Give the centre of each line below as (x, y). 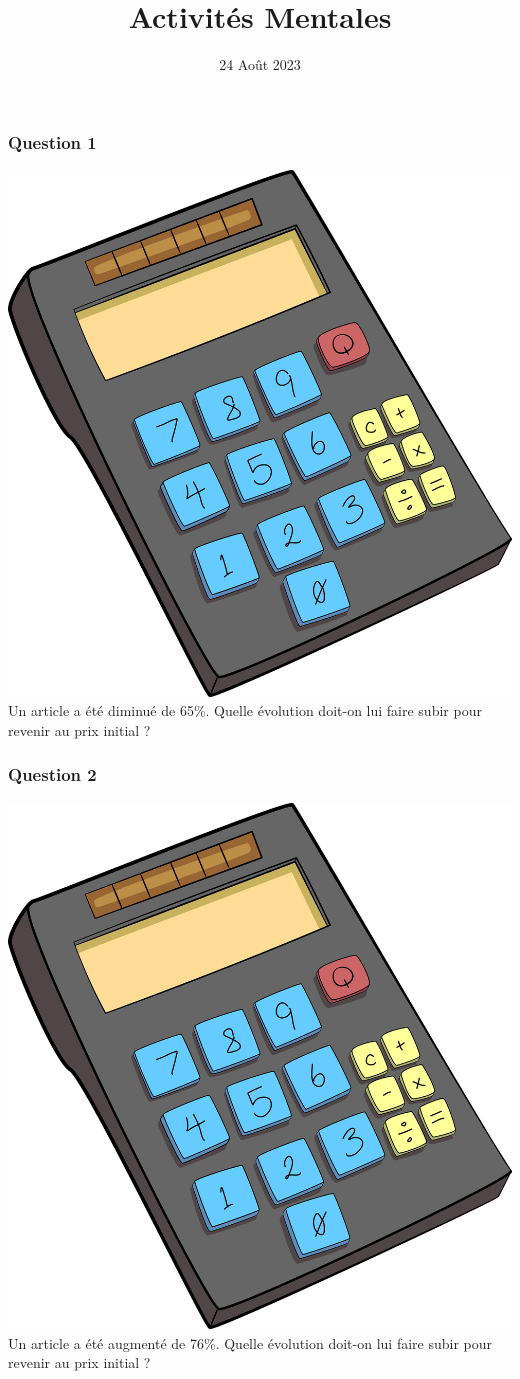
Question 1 (52, 141)
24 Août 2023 (260, 64)
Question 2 (52, 774)
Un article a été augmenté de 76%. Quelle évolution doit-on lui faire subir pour (250, 1342)
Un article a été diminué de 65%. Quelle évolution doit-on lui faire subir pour (245, 710)
